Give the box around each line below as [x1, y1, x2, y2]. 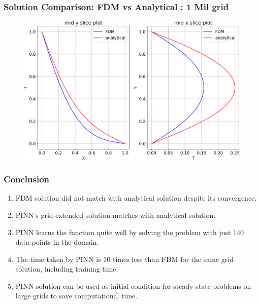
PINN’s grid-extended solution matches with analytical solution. [15, 209, 216, 220]
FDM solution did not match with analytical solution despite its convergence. [15, 193, 257, 203]
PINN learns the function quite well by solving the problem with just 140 [15, 226, 244, 237]
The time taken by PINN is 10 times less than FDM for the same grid [15, 253, 234, 264]
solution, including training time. [15, 263, 118, 274]
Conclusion [4, 173, 49, 185]
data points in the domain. [15, 237, 99, 247]
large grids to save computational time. [15, 290, 138, 301]
